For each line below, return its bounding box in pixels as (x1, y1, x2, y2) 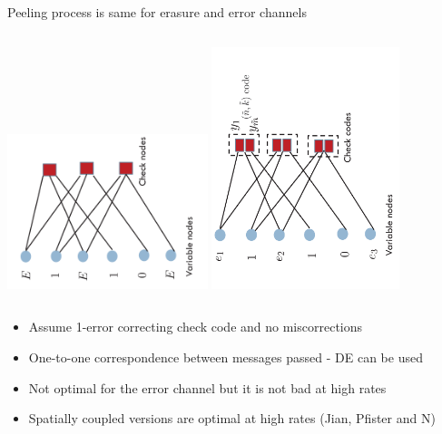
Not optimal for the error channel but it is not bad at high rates (28, 378, 387, 397)
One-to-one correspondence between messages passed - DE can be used (28, 347, 423, 366)
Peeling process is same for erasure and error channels (7, 3, 307, 21)
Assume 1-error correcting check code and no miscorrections (28, 317, 363, 336)
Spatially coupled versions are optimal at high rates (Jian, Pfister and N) (28, 409, 436, 428)
